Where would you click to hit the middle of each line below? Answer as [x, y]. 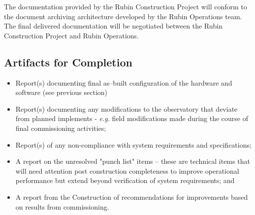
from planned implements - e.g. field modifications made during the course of [132, 118]
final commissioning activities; [61, 128]
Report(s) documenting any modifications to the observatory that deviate [127, 108]
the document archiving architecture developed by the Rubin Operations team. [123, 16]
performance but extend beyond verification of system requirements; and [125, 180]
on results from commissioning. [62, 206]
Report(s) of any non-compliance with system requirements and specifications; [133, 144]
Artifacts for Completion [68, 62]
